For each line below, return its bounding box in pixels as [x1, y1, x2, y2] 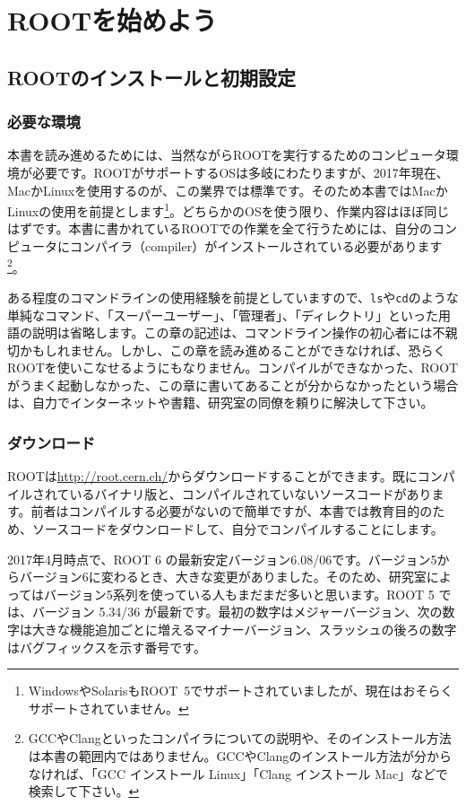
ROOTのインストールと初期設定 [7, 63, 297, 91]
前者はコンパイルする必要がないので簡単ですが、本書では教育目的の [30, 502, 433, 521]
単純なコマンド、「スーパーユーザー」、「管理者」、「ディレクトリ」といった [7, 305, 439, 324]
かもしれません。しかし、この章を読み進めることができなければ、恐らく [19, 340, 446, 359]
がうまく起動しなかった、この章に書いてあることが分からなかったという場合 [7, 375, 459, 394]
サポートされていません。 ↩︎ [28, 698, 189, 717]
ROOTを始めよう [7, 2, 218, 39]
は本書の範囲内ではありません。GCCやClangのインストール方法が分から [28, 747, 453, 765]
